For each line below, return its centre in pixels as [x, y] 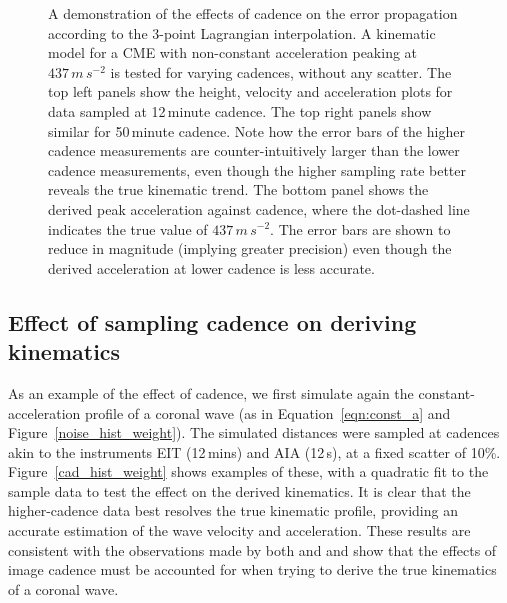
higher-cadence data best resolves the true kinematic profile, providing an [233, 510]
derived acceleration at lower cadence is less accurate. [211, 267]
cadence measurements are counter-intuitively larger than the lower [254, 150]
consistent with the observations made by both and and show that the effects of [252, 549]
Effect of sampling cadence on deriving [212, 321]
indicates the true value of [128, 228]
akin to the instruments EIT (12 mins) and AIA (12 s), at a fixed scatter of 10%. [254, 451]
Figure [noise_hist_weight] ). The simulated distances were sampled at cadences [254, 432]
